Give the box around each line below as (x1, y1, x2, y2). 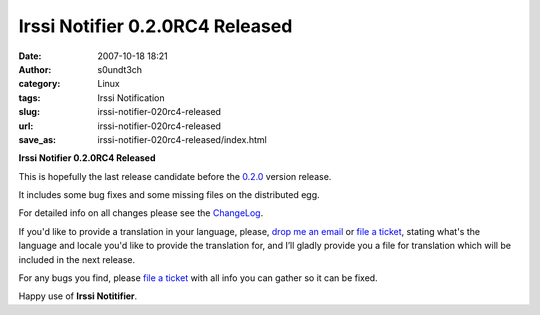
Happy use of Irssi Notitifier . (18, 290, 138, 302)
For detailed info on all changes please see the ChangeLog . (18, 207, 264, 219)
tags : (18, 91, 41, 104)
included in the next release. (18, 253, 136, 265)
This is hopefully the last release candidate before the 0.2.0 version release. (18, 170, 332, 182)
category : (18, 78, 61, 90)
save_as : (18, 133, 57, 145)
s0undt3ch (97, 63, 143, 75)
